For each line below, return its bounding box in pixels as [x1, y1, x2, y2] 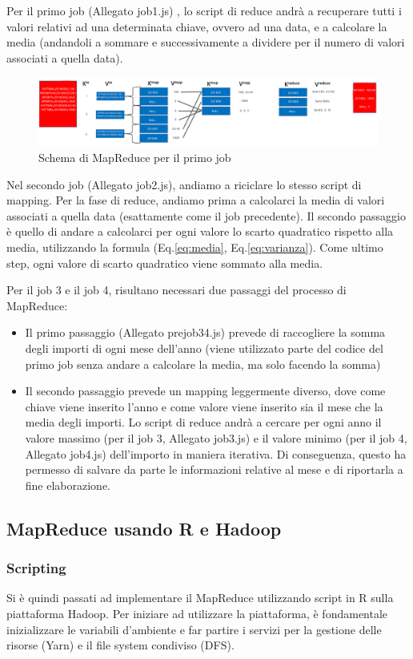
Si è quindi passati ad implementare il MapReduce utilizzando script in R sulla [6, 589, 394, 606]
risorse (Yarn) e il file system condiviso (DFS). [6, 637, 235, 653]
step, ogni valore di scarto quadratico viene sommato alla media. [6, 254, 323, 271]
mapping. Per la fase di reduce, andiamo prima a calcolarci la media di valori [6, 192, 385, 208]
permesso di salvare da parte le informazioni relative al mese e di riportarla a [25, 461, 403, 478]
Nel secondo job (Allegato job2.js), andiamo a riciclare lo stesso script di [6, 176, 362, 192]
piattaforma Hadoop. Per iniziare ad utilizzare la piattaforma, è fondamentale [6, 604, 388, 621]
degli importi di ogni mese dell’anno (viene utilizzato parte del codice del [25, 340, 383, 357]
